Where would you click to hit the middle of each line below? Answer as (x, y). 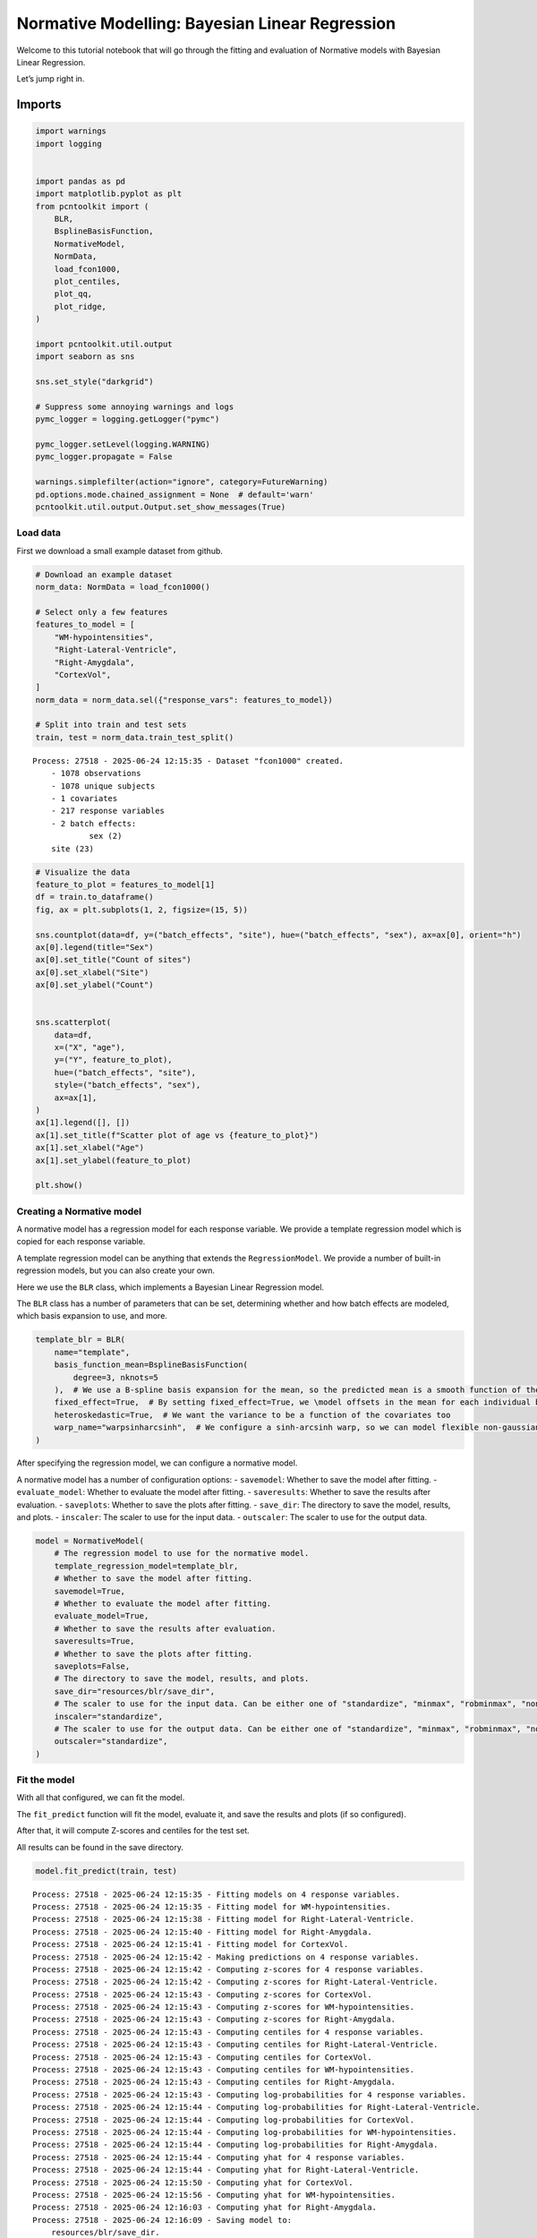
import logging (68, 144)
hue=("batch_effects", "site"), (125, 1072)
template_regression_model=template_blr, (146, 1566)
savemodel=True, (89, 1591)
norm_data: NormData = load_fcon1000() (123, 587)
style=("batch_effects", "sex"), (128, 1085)
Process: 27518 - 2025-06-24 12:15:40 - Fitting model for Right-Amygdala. (202, 1932)
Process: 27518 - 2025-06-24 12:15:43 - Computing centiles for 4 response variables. (228, 2032)
